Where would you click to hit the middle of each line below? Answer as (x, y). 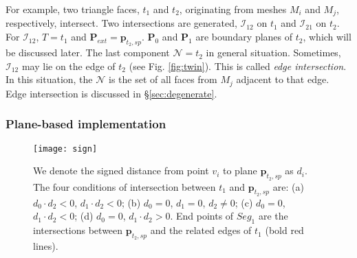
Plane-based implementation (86, 124)
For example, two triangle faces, (73, 9)
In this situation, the (49, 79)
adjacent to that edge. (283, 79)
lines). (46, 246)
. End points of (202, 216)
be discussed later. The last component (88, 52)
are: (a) (288, 186)
